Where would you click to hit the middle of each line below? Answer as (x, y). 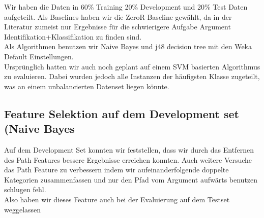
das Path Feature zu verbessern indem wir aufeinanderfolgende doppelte (116, 170)
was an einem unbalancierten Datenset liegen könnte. (87, 86)
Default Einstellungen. (39, 56)
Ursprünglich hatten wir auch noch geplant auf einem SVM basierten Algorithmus (132, 66)
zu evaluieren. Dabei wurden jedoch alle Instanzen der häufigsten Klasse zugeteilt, (132, 76)
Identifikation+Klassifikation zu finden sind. (73, 36)
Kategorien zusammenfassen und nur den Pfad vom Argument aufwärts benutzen (131, 179)
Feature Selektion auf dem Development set (122, 113)
